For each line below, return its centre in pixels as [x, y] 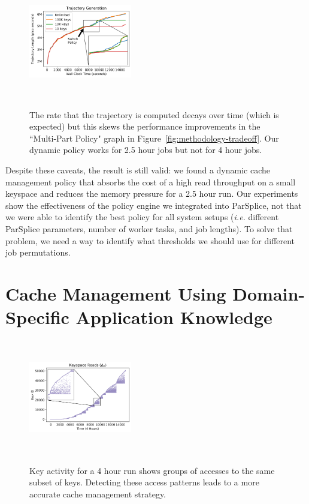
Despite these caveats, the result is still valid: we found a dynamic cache [138, 169]
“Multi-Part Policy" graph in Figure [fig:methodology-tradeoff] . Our [154, 138]
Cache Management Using [116, 293]
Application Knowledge [174, 317]
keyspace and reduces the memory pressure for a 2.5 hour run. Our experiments [152, 193]
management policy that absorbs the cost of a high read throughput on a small [151, 181]
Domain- [269, 293]
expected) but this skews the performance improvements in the [145, 126]
